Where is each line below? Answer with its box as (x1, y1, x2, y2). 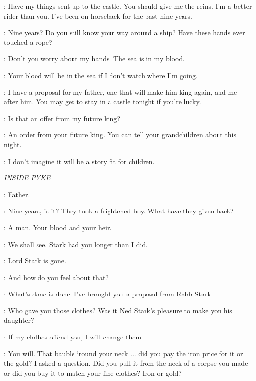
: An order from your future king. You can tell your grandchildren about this (4, 129, 237, 140)
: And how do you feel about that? (4, 272, 109, 282)
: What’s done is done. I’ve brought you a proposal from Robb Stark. (4, 289, 213, 299)
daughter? (4, 315, 34, 325)
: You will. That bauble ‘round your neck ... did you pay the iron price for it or (4, 348, 243, 358)
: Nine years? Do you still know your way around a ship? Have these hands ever (4, 27, 245, 38)
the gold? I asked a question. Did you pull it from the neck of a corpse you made (4, 358, 248, 368)
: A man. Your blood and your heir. (4, 222, 112, 232)
